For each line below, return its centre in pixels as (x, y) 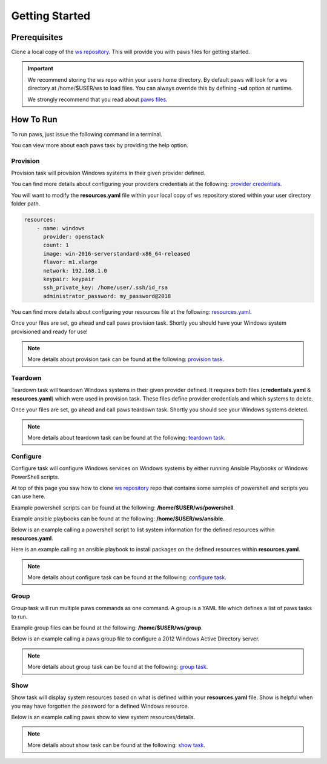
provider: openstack (74, 237)
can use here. (28, 496)
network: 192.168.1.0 (75, 271)
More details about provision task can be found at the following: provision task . (126, 359)
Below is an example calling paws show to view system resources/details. (103, 717)
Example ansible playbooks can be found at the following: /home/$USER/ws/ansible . (118, 519)
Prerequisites (37, 37)
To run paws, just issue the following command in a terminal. (87, 134)
